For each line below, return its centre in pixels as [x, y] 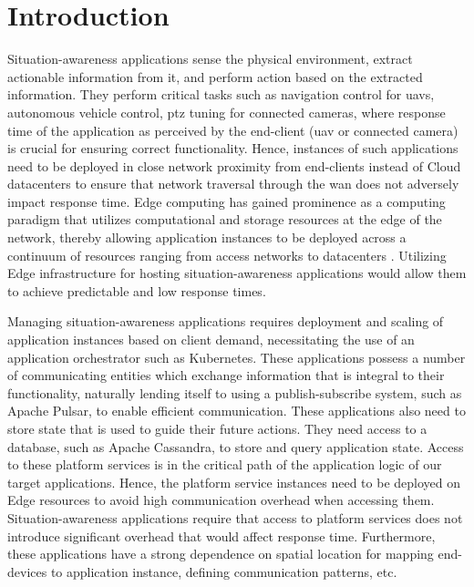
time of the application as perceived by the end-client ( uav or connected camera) [233, 130]
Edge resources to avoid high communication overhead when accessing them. [221, 500]
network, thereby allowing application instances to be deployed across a [207, 237]
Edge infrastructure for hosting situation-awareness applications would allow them [237, 273]
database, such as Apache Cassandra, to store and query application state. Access [236, 446]
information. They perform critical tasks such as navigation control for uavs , [221, 94]
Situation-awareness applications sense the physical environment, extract [210, 59]
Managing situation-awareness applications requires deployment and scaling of [226, 321]
